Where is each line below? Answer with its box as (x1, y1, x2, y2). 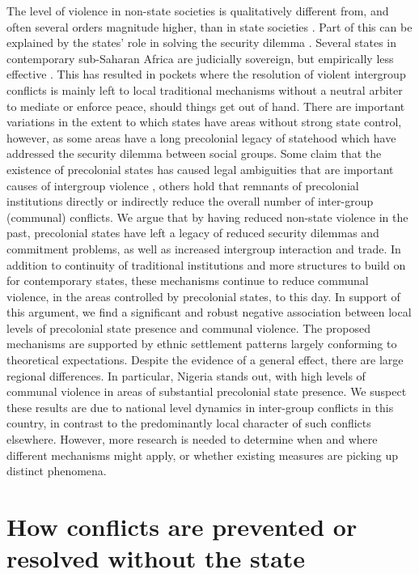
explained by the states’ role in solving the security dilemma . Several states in (6, 34, 396, 51)
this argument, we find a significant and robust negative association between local (6, 304, 412, 321)
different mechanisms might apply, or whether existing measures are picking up (6, 446, 398, 463)
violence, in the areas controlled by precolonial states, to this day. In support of (6, 287, 400, 304)
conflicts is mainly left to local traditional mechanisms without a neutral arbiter (6, 81, 403, 98)
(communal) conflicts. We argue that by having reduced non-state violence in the (6, 208, 408, 225)
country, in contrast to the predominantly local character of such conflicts (6, 415, 371, 432)
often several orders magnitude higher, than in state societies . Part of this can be (6, 18, 413, 35)
